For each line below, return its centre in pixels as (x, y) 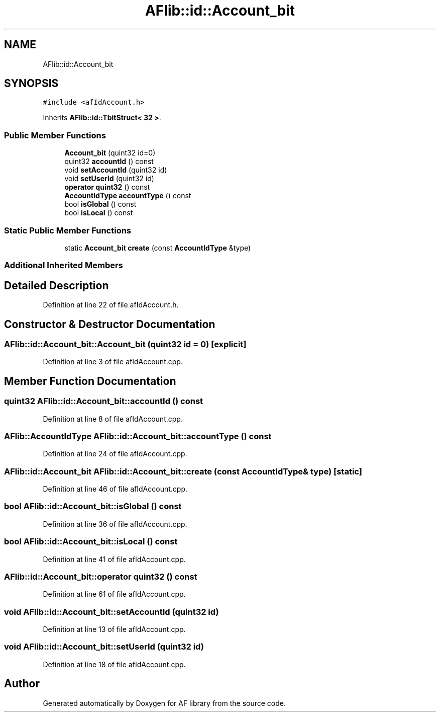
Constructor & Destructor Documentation (110, 324)
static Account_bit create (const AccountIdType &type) (158, 248)
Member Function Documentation (90, 381)
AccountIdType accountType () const (128, 196)
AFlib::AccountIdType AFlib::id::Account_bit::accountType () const (138, 436)
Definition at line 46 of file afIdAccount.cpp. (115, 489)
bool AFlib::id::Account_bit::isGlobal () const (93, 506)
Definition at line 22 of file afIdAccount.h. (111, 305)
